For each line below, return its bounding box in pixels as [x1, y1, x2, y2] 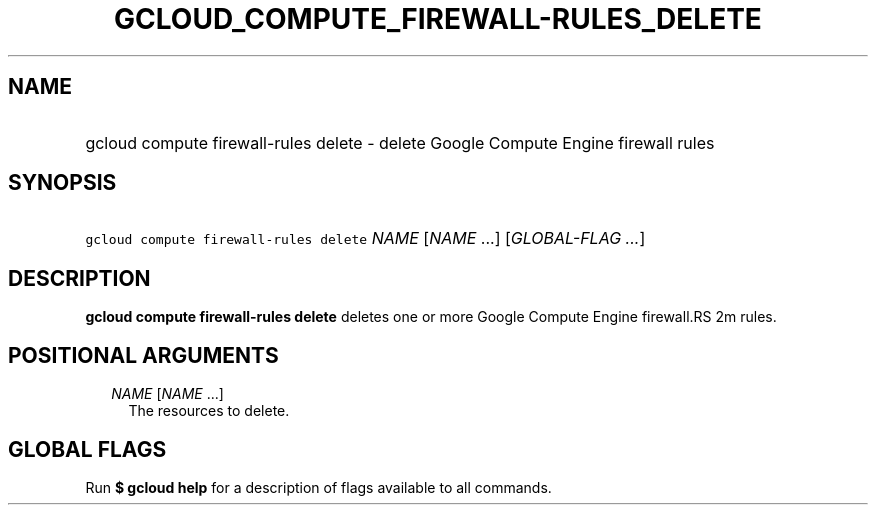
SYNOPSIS [8, 170, 117, 196]
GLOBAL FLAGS [8, 436, 167, 462]
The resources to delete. [128, 402, 290, 420]
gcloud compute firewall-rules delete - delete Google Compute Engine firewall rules [85, 132, 715, 153]
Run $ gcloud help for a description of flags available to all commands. [85, 478, 552, 496]
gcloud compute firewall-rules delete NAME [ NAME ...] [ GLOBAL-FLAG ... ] [85, 228, 646, 249]
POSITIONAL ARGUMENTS [8, 342, 279, 368]
